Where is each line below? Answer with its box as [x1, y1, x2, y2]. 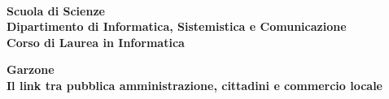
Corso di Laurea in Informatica [7, 33, 185, 50]
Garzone [7, 61, 55, 78]
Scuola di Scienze [7, 2, 105, 19]
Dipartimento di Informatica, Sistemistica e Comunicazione [7, 18, 347, 35]
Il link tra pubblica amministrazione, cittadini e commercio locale [7, 76, 382, 93]
